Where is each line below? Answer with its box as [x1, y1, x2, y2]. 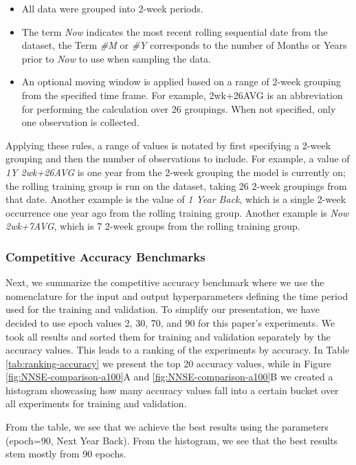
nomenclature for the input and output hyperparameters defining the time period [5, 288, 348, 303]
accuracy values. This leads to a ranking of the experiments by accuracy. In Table [5, 343, 350, 357]
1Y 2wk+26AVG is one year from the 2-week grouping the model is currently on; [5, 164, 346, 179]
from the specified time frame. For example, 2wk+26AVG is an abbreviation [21, 87, 343, 102]
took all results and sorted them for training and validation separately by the [5, 329, 331, 343]
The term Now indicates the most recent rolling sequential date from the [21, 24, 328, 39]
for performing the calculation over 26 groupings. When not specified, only [21, 101, 336, 116]
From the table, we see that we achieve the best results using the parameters [5, 420, 329, 434]
